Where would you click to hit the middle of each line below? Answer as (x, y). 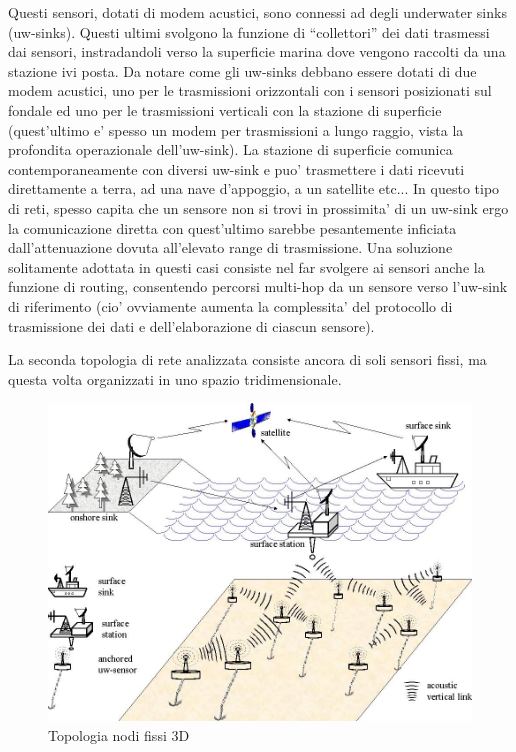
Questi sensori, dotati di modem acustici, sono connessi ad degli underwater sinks (257, 12)
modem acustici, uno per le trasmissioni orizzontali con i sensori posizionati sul (250, 90)
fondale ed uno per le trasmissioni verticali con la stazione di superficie (225, 109)
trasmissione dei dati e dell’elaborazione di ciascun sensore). (191, 325)
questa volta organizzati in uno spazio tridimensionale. (175, 378)
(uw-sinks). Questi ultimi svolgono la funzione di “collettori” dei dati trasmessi (249, 31)
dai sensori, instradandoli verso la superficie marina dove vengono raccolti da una (257, 51)
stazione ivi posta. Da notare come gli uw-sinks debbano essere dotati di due (242, 70)
